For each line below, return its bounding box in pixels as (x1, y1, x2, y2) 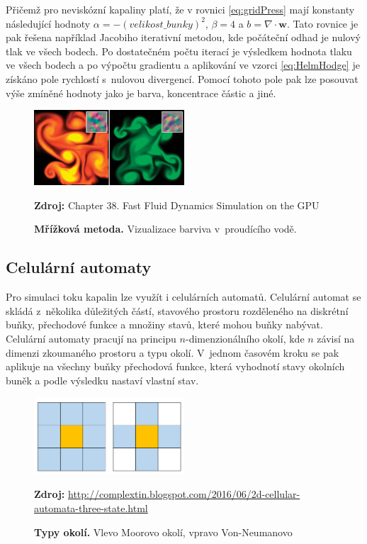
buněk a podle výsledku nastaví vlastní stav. (6, 372, 199, 387)
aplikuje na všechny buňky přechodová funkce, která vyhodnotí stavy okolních (6, 359, 345, 374)
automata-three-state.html (34, 500, 148, 515)
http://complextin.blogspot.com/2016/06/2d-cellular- (67, 487, 300, 501)
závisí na (317, 331, 355, 345)
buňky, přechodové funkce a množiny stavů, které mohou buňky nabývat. (6, 317, 323, 332)
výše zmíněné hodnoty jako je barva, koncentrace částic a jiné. (6, 85, 276, 100)
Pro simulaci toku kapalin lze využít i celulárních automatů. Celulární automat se (6, 289, 361, 304)
